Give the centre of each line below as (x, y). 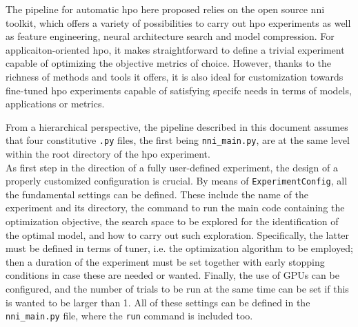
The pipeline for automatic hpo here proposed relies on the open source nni (165, 9)
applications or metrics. (55, 104)
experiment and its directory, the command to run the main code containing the (175, 208)
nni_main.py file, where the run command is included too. (129, 316)
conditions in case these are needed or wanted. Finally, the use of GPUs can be (172, 275)
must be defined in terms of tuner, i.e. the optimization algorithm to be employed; (179, 248)
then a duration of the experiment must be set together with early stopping (165, 261)
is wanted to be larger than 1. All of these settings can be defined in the (158, 302)
